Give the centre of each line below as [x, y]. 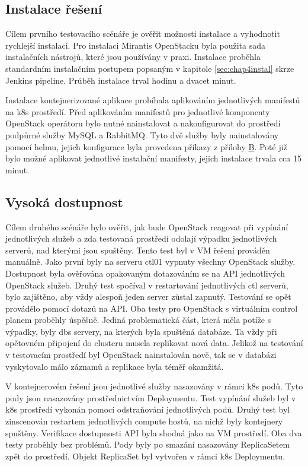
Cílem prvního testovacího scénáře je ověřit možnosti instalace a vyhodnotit [143, 34]
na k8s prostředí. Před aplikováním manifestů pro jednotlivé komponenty [138, 111]
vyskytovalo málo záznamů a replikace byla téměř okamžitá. [115, 366]
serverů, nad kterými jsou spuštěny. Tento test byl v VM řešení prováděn [138, 250]
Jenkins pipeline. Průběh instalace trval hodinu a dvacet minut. [121, 80]
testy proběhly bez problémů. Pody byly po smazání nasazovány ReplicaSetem [148, 444]
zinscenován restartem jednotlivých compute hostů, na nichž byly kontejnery [144, 421]
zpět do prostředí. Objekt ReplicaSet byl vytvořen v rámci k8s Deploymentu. [145, 456]
